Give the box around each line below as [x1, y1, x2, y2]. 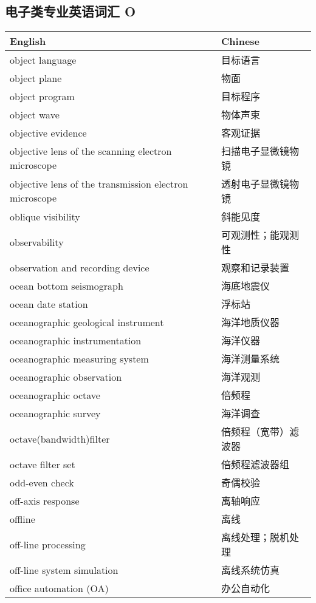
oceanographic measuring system [10, 351, 149, 366]
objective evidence [10, 125, 87, 140]
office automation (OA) [10, 581, 109, 595]
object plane [10, 70, 62, 85]
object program [10, 89, 75, 103]
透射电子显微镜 [221, 177, 290, 191]
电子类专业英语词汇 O [5, 2, 136, 21]
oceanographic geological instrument [10, 315, 164, 329]
